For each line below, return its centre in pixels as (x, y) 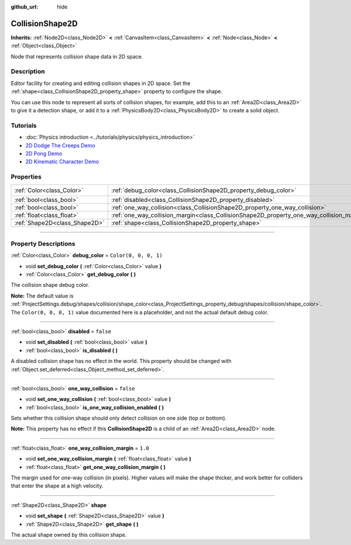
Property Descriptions (43, 244)
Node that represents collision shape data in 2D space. (77, 56)
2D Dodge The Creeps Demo (61, 145)
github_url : (24, 7)
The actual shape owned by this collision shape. (69, 534)
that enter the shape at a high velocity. (57, 486)
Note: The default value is (42, 296)
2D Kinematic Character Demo (62, 162)
